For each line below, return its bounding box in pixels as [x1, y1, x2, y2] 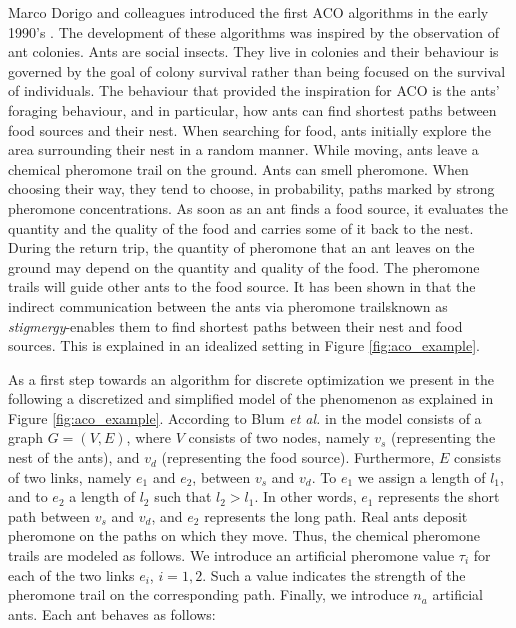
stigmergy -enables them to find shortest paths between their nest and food [8, 315, 463, 336]
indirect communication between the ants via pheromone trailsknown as [8, 295, 448, 316]
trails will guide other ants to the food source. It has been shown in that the [8, 276, 476, 297]
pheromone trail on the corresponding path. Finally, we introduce [8, 584, 409, 605]
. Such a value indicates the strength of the [202, 564, 466, 585]
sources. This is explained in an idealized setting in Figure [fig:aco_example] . [8, 335, 481, 356]
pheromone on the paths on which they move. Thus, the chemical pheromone [8, 525, 480, 546]
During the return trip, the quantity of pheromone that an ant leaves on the [8, 237, 475, 258]
